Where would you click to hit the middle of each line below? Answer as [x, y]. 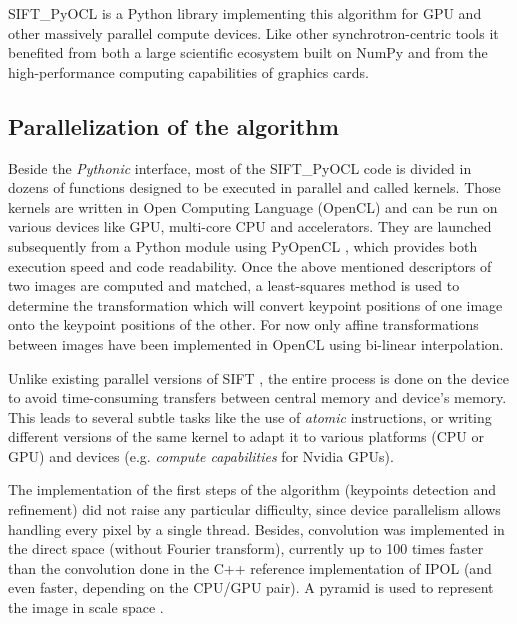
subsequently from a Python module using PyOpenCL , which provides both [243, 245]
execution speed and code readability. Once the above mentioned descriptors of [250, 265]
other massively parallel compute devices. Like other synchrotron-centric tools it [253, 32]
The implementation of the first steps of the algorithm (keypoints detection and [252, 489]
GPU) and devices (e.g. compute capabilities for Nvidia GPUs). [201, 455]
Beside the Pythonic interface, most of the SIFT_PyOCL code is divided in [240, 167]
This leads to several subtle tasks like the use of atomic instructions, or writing [250, 416]
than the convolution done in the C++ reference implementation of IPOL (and [250, 567]
